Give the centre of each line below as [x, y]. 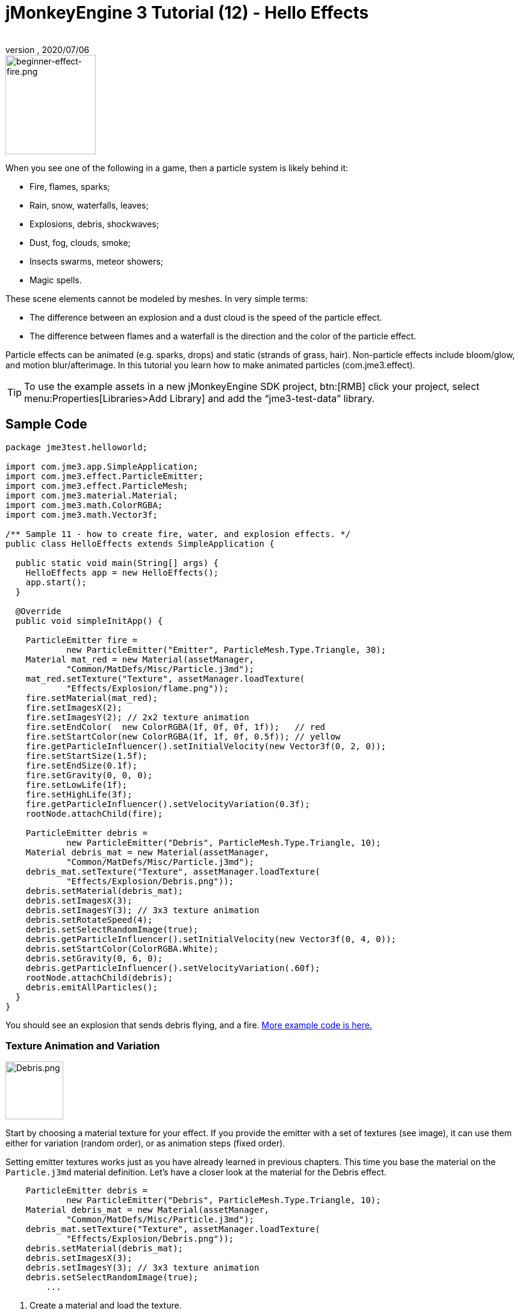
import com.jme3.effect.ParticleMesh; [97, 486]
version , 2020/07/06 [48, 49]
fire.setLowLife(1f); [76, 784]
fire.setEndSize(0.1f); [82, 765]
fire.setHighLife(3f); [79, 794]
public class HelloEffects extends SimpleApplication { [140, 543]
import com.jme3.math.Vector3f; [82, 514]
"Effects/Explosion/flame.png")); [148, 688]
